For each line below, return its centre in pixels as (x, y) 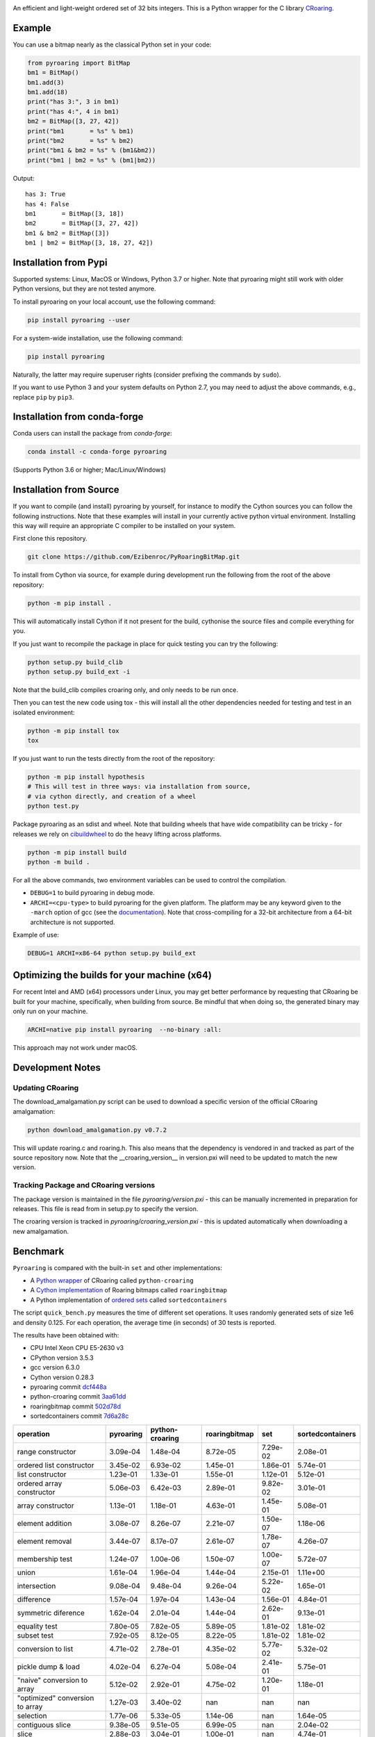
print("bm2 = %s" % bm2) (81, 141)
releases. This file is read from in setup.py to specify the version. (106, 1209)
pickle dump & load (48, 1666)
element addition (44, 1523)
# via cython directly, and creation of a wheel (112, 796)
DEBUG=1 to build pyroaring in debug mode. (93, 893)
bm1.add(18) (48, 92)
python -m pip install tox (73, 731)
